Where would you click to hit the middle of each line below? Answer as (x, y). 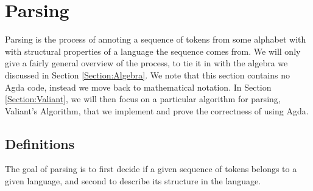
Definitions (40, 143)
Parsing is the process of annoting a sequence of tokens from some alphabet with (156, 39)
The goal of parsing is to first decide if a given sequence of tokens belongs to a (151, 169)
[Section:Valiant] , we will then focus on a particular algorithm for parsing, (143, 99)
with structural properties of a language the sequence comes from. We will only (153, 51)
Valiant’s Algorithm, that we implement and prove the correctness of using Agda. (157, 110)
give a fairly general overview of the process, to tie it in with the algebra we (146, 63)
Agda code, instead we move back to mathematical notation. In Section (138, 87)
